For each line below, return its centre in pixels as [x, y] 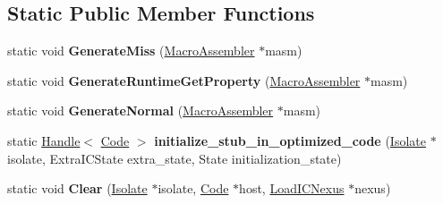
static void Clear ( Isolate [77, 188]
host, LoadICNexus [292, 188]
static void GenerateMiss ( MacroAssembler [131, 51]
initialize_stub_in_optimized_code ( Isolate [290, 140]
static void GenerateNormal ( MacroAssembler [141, 110]
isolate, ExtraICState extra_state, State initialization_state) [175, 158]
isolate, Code [193, 188]
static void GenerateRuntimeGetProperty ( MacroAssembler [184, 80]
